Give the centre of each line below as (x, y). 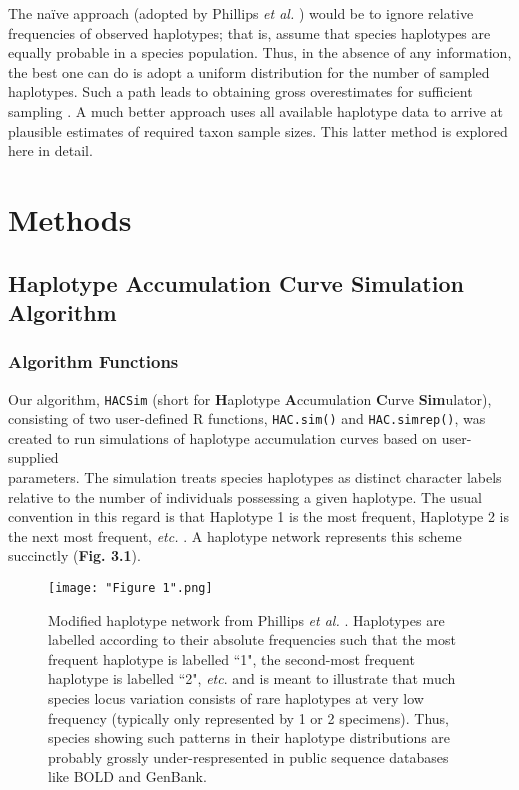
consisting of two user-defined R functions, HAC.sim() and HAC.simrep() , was (247, 418)
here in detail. (50, 150)
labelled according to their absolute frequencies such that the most (252, 639)
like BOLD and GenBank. (127, 776)
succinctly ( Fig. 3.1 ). (74, 555)
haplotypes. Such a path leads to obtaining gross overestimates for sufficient (240, 91)
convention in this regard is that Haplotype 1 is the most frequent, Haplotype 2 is (259, 516)
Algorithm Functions (93, 361)
